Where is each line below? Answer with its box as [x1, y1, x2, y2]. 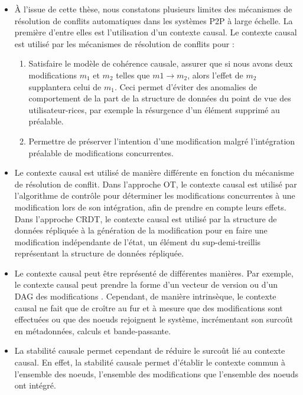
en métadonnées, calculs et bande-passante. [14, 324, 171, 337]
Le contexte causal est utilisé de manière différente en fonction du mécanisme [14, 166, 294, 179]
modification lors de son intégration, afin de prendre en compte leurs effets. [14, 200, 286, 213]
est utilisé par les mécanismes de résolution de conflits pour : [14, 37, 234, 50]
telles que [116, 68, 150, 81]
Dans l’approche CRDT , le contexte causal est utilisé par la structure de [14, 212, 277, 225]
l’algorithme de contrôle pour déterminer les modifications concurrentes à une [14, 189, 295, 202]
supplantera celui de [28, 80, 102, 93]
